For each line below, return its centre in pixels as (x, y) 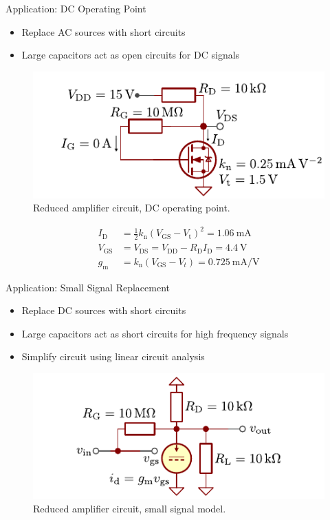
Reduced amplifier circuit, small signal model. (130, 509)
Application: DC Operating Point (76, 8)
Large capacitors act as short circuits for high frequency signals (155, 333)
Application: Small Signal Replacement (88, 287)
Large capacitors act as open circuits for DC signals (131, 55)
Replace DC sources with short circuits (104, 310)
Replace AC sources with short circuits (103, 31)
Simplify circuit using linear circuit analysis (113, 356)
